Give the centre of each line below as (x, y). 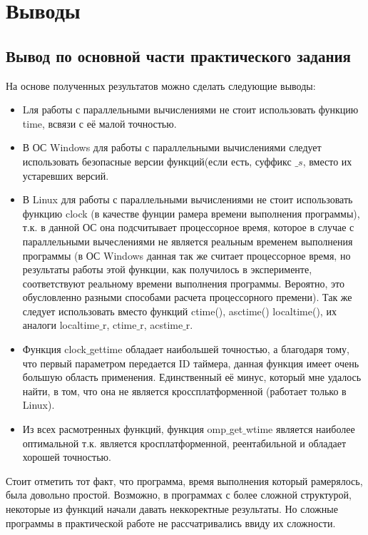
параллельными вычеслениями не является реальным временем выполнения (188, 241)
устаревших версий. (66, 175)
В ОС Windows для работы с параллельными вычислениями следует (172, 147)
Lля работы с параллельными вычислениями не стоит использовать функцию (190, 109)
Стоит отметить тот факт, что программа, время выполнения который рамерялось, (184, 480)
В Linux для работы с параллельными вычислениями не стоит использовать (188, 199)
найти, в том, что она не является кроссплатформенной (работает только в (184, 391)
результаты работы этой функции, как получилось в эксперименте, (167, 269)
